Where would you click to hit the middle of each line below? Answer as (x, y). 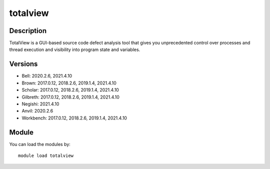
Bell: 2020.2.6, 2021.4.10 (47, 76)
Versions (23, 64)
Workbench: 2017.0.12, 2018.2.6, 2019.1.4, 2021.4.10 (74, 118)
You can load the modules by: (40, 144)
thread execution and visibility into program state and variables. (75, 49)
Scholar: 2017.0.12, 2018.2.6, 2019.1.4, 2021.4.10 (70, 90)
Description (28, 31)
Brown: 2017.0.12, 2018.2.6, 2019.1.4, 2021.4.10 (69, 83)
